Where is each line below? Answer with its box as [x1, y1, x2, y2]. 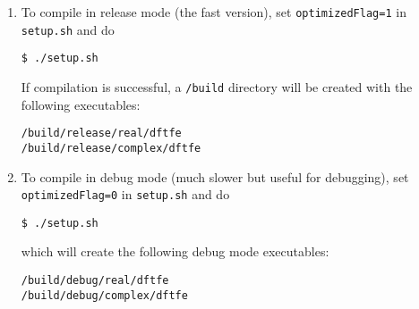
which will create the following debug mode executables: [21, 242, 329, 261]
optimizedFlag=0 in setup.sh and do [21, 185, 230, 204]
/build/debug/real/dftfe [21, 274, 169, 288]
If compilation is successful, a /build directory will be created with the [21, 77, 413, 96]
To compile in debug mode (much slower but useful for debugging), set [21, 167, 409, 186]
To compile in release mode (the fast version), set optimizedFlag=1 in [21, 3, 406, 21]
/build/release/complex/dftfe [21, 141, 201, 154]
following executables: [21, 95, 141, 113]
